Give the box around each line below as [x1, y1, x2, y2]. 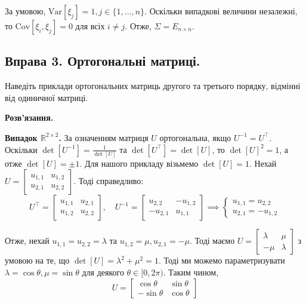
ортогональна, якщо [159, 131, 231, 143]
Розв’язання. [5, 111, 54, 124]
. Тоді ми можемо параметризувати [158, 254, 285, 267]
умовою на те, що [5, 254, 70, 267]
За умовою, [5, 5, 46, 17]
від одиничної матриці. [5, 91, 88, 103]
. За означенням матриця [58, 131, 149, 143]
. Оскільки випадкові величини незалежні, [144, 5, 298, 17]
